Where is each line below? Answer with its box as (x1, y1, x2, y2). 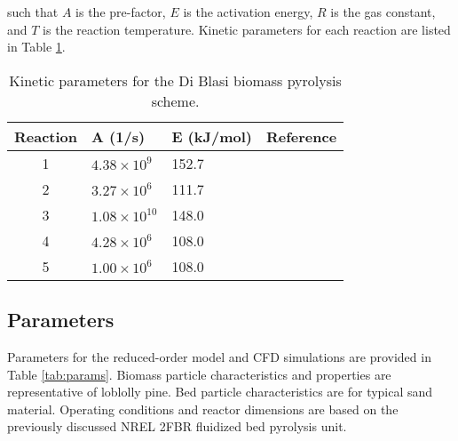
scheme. (151, 90, 200, 111)
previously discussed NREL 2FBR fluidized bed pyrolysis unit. (7, 417, 347, 436)
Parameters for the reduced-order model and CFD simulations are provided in (7, 347, 431, 365)
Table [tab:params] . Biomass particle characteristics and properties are (7, 365, 391, 383)
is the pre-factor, (75, 3, 166, 20)
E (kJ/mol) (171, 125, 252, 147)
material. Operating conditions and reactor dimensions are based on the (7, 399, 399, 418)
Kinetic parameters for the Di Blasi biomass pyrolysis (9, 69, 342, 91)
